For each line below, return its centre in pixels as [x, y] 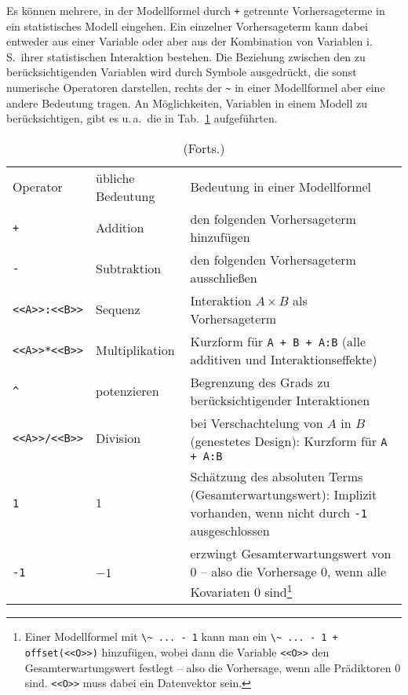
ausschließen [224, 277]
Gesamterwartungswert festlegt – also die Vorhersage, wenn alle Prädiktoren [208, 667]
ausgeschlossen [230, 530]
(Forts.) [204, 148]
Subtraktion [129, 269]
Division [118, 438]
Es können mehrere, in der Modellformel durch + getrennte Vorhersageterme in [196, 10]
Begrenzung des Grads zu [260, 382]
